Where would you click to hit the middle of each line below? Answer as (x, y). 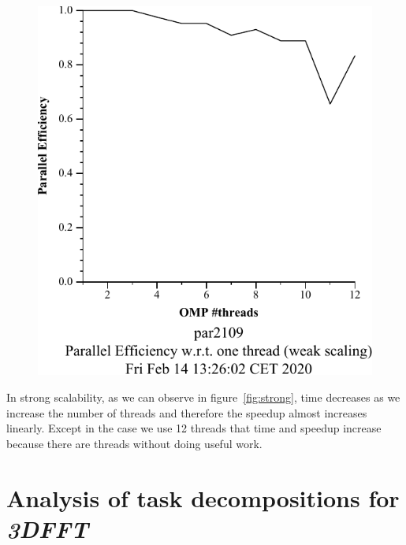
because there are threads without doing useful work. (134, 443)
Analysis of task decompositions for (203, 497)
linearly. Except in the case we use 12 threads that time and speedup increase (194, 428)
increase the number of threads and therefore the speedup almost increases (187, 412)
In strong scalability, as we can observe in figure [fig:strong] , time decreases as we (203, 397)
